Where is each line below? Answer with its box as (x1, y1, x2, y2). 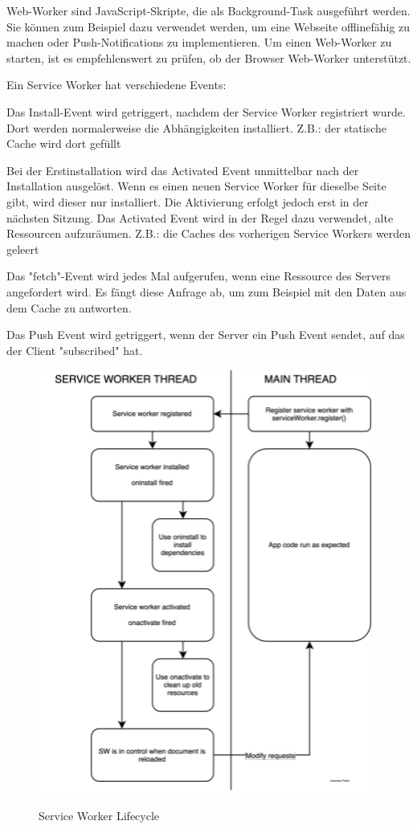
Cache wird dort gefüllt (6, 135, 121, 152)
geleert (6, 240, 39, 257)
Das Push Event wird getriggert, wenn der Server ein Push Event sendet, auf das (6, 326, 405, 343)
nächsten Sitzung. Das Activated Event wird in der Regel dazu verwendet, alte (6, 209, 394, 226)
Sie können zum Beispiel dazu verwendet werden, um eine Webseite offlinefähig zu (6, 18, 411, 35)
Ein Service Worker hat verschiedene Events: (6, 76, 227, 93)
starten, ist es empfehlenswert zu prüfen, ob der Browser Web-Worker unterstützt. (6, 49, 411, 66)
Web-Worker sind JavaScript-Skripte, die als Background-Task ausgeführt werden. (6, 2, 411, 18)
